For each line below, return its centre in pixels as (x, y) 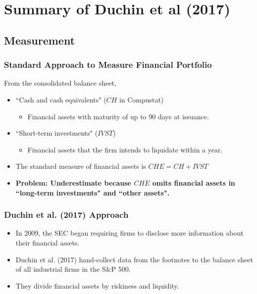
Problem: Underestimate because (73, 182)
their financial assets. (48, 242)
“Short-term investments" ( (57, 133)
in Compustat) (141, 99)
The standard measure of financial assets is (81, 166)
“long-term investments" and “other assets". (93, 192)
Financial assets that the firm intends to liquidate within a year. (125, 149)
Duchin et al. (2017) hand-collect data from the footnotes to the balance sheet (134, 259)
